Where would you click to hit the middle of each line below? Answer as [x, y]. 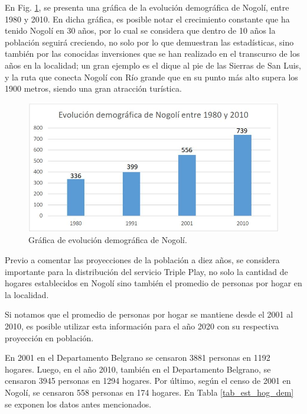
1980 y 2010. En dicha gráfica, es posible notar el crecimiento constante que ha [147, 19]
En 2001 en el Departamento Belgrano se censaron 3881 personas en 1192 [138, 358]
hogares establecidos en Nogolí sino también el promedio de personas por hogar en [153, 283]
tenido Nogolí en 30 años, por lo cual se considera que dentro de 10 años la [140, 30]
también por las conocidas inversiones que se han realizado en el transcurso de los [152, 54]
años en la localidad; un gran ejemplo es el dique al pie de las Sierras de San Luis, [153, 65]
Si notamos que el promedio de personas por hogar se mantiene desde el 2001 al [149, 314]
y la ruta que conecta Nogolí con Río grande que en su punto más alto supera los [151, 77]
